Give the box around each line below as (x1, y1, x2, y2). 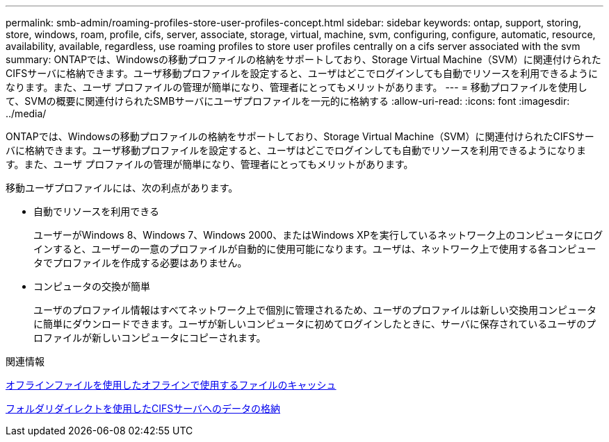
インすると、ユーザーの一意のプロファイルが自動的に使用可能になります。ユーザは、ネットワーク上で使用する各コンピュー (33, 243, 596, 255)
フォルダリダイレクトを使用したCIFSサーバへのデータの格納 (6, 402, 281, 414)
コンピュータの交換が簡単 (33, 280, 150, 292)
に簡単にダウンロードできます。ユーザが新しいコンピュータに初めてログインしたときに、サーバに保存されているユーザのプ (33, 318, 596, 330)
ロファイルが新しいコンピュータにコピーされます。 (33, 332, 266, 343)
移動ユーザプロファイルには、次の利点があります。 (6, 182, 238, 194)
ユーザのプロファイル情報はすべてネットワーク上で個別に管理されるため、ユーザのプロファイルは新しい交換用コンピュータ (33, 304, 596, 316)
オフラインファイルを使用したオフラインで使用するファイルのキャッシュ (6, 379, 336, 391)
